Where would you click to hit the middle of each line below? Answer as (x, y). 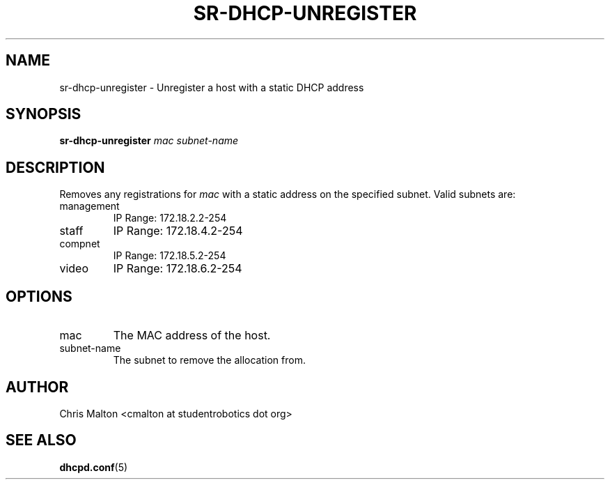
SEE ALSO (41, 440)
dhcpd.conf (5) (94, 467)
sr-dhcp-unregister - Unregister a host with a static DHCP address (212, 87)
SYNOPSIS (44, 114)
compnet (80, 244)
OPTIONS (39, 296)
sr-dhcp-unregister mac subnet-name (149, 141)
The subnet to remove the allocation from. (209, 360)
